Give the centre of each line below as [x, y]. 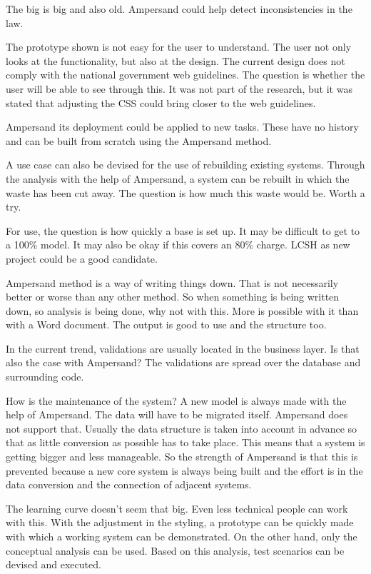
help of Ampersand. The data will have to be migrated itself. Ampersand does [177, 414]
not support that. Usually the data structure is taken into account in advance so [182, 428]
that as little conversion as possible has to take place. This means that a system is [185, 442]
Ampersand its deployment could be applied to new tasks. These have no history [182, 127]
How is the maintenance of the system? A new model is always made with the [176, 400]
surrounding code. [45, 377]
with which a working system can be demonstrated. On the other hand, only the [182, 536]
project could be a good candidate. [82, 258]
